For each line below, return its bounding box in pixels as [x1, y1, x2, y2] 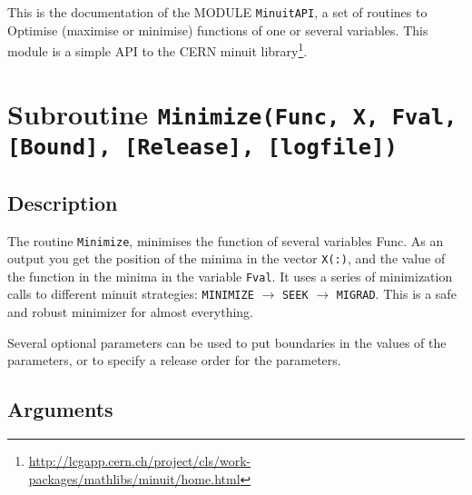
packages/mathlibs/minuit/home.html [28, 469, 241, 488]
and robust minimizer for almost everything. [7, 302, 253, 322]
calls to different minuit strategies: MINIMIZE [7, 284, 254, 303]
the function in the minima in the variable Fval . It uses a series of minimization [7, 266, 453, 285]
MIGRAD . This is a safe [336, 284, 457, 303]
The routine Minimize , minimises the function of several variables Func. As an [7, 231, 444, 250]
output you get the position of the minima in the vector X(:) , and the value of [7, 249, 446, 268]
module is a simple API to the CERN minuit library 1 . [7, 39, 308, 60]
